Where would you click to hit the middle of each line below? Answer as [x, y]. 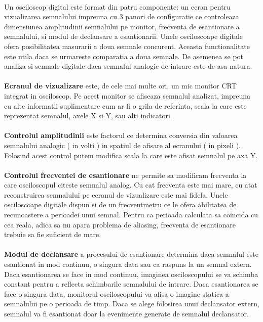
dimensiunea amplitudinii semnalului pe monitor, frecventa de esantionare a [122, 26]
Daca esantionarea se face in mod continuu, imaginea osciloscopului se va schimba [131, 274]
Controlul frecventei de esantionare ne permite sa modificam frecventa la [125, 175]
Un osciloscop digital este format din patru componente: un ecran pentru [117, 6]
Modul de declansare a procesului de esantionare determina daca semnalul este [131, 254]
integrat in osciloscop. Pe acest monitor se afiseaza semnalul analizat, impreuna [127, 95]
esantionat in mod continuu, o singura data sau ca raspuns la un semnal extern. [128, 264]
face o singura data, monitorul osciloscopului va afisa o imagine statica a [117, 293]
